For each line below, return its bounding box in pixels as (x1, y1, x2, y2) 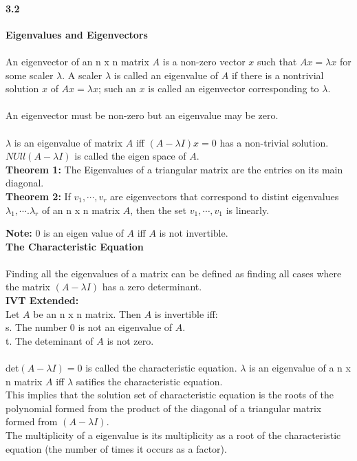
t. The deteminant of (6, 333, 94, 347)
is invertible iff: (154, 306, 218, 321)
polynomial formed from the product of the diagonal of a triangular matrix (6, 400, 322, 415)
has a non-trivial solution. (219, 135, 329, 149)
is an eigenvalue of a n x (249, 361, 351, 375)
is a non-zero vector (162, 54, 246, 68)
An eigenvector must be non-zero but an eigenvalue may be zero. (6, 108, 279, 122)
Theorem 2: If (6, 189, 71, 203)
